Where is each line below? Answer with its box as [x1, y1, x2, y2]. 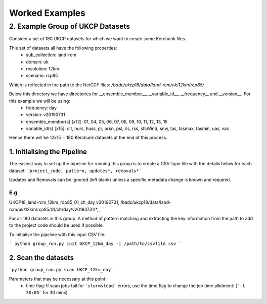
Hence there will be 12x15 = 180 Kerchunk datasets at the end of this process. [9, 134, 168, 141]
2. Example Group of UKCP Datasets [9, 22, 131, 31]
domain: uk [26, 59, 49, 64]
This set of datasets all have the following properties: [9, 45, 117, 51]
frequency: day [26, 105, 57, 111]
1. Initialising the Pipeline [9, 148, 88, 156]
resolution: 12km [26, 65, 59, 71]
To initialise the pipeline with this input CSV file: [9, 231, 106, 238]
